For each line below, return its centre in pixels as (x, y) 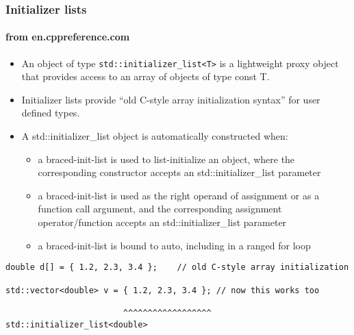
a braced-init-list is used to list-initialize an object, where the (166, 159)
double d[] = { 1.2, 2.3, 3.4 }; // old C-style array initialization (177, 268)
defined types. (51, 113)
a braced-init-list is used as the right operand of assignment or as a (179, 195)
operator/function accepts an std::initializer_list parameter (162, 222)
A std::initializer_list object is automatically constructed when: (155, 136)
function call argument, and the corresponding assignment (160, 209)
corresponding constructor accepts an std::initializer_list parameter (179, 172)
